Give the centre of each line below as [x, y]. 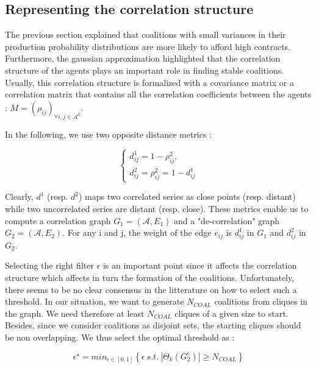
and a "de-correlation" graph [227, 220]
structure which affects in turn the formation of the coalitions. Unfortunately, [150, 278]
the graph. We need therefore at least [75, 313]
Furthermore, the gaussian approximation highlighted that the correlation [143, 58]
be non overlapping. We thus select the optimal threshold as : [120, 337]
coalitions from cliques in [261, 301]
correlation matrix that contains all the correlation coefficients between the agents [158, 94]
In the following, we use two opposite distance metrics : [109, 134]
